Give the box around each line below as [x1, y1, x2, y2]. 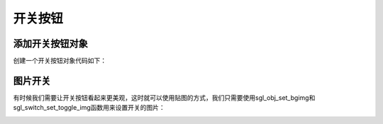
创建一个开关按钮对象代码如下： [13, 57, 106, 65]
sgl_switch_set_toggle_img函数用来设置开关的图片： [13, 103, 166, 112]
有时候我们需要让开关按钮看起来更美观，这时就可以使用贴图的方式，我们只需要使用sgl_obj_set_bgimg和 [13, 93, 316, 102]
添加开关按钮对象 [13, 38, 88, 50]
